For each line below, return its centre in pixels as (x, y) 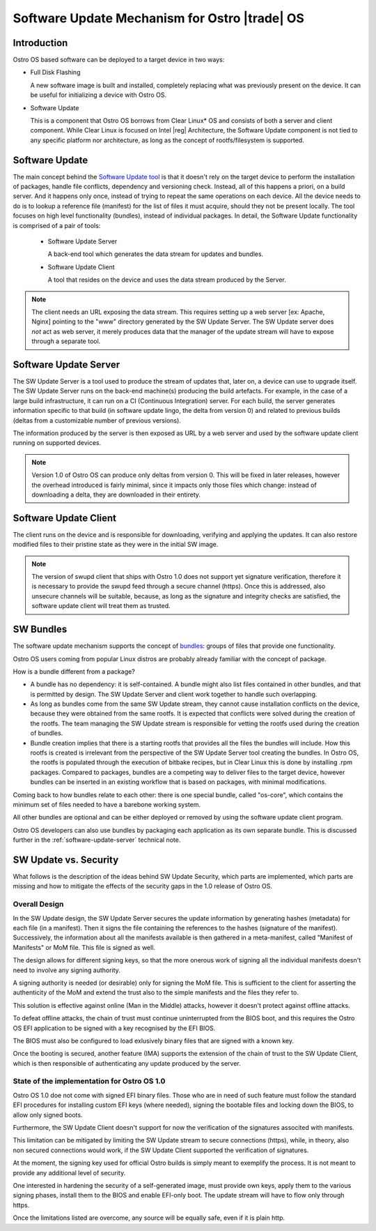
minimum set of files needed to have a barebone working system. (107, 805)
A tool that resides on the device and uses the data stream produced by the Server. (167, 280)
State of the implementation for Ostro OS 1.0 (89, 1081)
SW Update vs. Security (66, 860)
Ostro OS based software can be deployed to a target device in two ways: (119, 60)
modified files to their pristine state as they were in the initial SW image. (116, 545)
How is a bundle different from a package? (74, 671)
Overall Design (38, 905)
